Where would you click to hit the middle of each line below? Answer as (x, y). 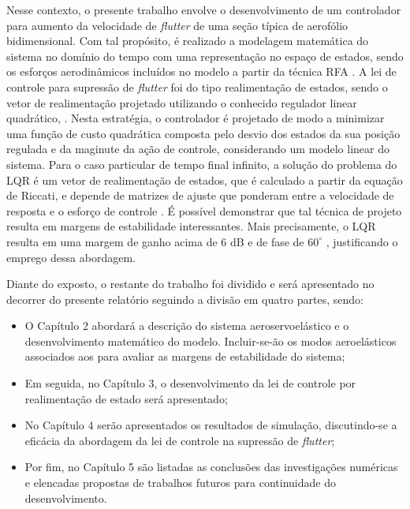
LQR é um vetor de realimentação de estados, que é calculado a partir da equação (205, 180)
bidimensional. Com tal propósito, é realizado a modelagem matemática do (188, 41)
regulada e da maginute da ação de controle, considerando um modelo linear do (198, 149)
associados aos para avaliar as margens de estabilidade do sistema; (185, 356)
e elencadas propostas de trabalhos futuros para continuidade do (180, 483)
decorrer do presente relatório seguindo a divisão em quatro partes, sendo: (185, 299)
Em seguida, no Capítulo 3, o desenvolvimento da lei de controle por (190, 383)
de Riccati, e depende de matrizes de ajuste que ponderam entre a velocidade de (200, 195)
